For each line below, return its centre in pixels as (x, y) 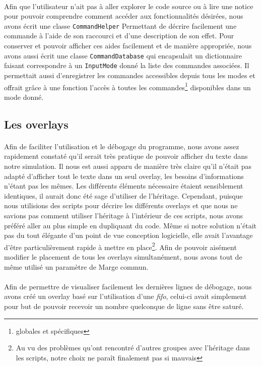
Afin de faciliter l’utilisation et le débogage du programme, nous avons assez (122, 146)
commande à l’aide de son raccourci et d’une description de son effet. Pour (119, 36)
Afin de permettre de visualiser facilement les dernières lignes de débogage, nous (128, 286)
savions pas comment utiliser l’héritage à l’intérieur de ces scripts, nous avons (124, 215)
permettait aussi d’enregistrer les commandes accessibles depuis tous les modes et (130, 75)
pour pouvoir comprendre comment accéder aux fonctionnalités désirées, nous (124, 16)
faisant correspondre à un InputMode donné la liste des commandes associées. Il (127, 65)
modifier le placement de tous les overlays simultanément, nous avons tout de (123, 256)
